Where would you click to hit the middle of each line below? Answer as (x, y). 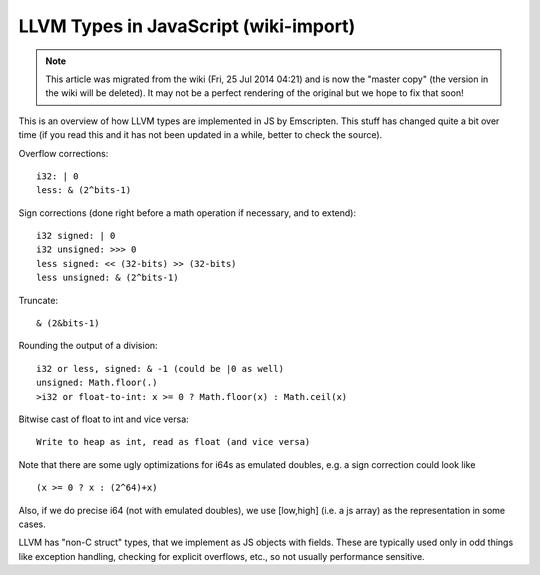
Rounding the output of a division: (88, 346)
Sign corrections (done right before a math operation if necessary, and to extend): (187, 212)
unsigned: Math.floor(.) (97, 383)
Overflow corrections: (63, 153)
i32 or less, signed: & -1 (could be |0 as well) (160, 368)
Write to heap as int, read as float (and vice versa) (173, 442)
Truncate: (38, 300)
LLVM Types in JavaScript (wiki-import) (187, 26)
